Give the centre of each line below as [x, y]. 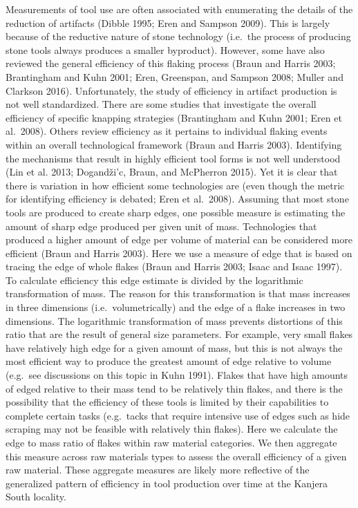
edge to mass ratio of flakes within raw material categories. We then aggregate [171, 442]
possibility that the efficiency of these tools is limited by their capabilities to [167, 402]
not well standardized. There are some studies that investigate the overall [161, 104]
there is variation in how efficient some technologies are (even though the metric [175, 185]
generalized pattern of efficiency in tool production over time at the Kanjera [167, 483]
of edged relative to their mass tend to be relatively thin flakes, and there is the [174, 388]
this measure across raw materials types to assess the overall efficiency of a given [176, 456]
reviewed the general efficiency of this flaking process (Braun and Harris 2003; [171, 63]
